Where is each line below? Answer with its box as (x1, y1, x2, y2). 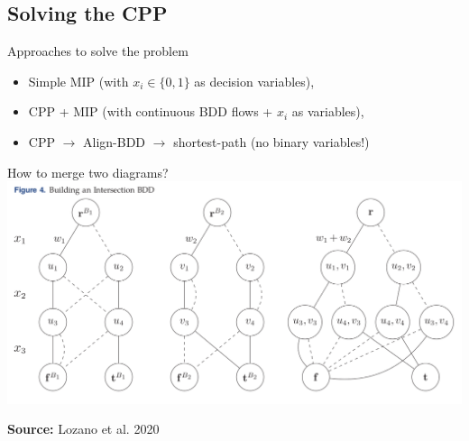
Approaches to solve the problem (7, 41, 189, 60)
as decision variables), (194, 71, 315, 90)
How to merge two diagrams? (7, 162, 169, 181)
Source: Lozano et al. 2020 (7, 419, 160, 438)
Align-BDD (83, 132, 146, 151)
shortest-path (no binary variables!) (173, 132, 370, 151)
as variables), (291, 102, 364, 121)
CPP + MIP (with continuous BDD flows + (28, 102, 273, 121)
